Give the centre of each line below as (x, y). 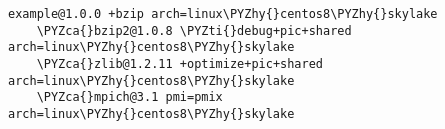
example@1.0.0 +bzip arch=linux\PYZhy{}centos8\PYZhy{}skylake (223, 14)
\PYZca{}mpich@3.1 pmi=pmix (129, 97)
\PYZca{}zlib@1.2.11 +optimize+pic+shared (179, 63)
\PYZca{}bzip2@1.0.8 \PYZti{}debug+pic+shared (194, 30)
